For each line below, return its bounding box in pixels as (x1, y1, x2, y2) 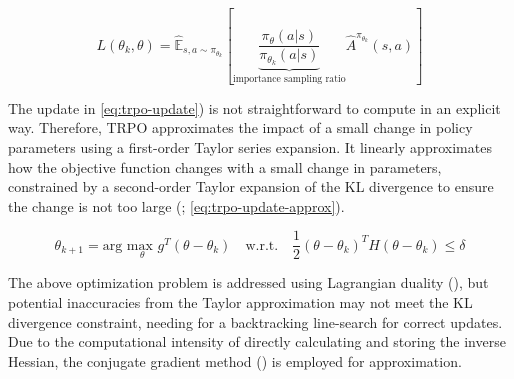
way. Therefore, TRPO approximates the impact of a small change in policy (8, 117, 473, 138)
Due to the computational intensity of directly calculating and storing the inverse (8, 331, 506, 352)
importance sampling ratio (232, 74, 346, 85)
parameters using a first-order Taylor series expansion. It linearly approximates (8, 136, 492, 157)
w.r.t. (245, 238, 279, 253)
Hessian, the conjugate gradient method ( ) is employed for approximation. (8, 350, 462, 371)
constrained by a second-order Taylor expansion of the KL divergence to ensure (8, 176, 494, 197)
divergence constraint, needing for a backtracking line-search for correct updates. (8, 311, 503, 332)
